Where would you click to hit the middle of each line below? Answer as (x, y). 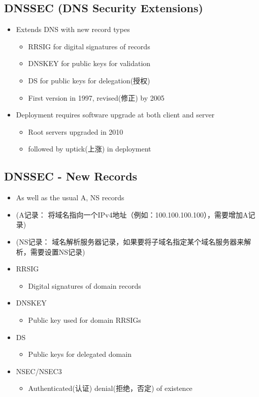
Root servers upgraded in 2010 (76, 131)
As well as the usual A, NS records (70, 197)
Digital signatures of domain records (85, 285)
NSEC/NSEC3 (39, 371)
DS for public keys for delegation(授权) (89, 80)
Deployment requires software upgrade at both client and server (115, 115)
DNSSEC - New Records (71, 176)
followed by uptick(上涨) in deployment (90, 149)
